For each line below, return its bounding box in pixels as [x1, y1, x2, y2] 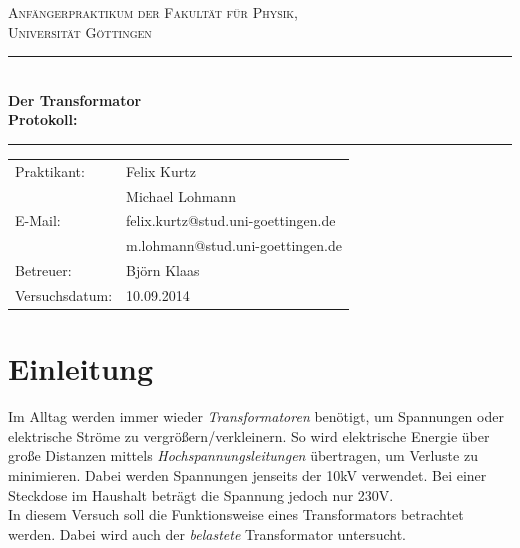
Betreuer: [15, 260, 72, 281]
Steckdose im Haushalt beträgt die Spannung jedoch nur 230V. [8, 484, 394, 505]
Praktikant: [15, 160, 85, 181]
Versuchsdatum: [15, 284, 113, 305]
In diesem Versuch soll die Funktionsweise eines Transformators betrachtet [8, 504, 464, 525]
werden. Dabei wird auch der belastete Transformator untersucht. [8, 523, 406, 544]
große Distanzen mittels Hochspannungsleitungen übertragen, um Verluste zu [8, 445, 478, 466]
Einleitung [8, 348, 154, 389]
